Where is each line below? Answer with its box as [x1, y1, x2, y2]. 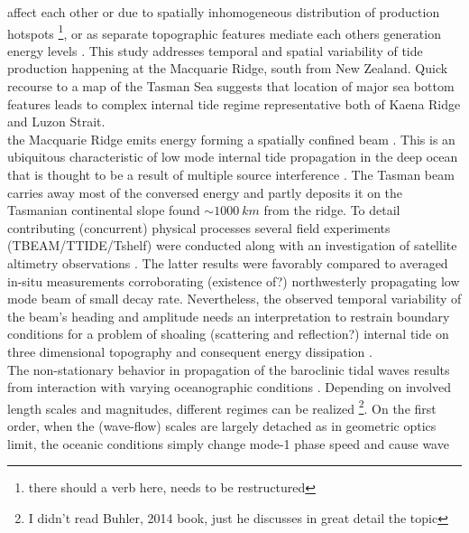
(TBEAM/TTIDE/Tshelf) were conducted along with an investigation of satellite [7, 236, 457, 255]
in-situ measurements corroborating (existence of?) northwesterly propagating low [7, 271, 460, 290]
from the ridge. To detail [263, 201, 400, 220]
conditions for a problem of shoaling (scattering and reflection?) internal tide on [7, 324, 449, 343]
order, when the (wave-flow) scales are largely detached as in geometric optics [7, 416, 437, 435]
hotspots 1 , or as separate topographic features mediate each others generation [7, 21, 441, 42]
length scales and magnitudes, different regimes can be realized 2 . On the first [7, 396, 437, 417]
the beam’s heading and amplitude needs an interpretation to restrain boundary [7, 306, 450, 325]
